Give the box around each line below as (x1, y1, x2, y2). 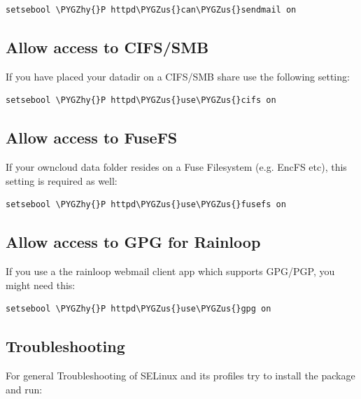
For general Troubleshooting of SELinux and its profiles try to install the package (6, 368, 355, 383)
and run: (6, 381, 43, 396)
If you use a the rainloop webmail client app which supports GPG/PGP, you (6, 264, 335, 279)
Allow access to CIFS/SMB (6, 36, 209, 57)
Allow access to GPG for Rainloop (6, 231, 261, 253)
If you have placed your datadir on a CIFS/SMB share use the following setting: (6, 69, 350, 83)
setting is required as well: (6, 173, 118, 188)
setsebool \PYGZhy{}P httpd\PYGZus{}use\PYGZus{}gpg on (6, 304, 271, 314)
